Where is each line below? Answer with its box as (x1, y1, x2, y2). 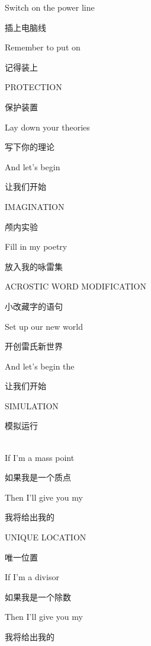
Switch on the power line (5, 1, 95, 13)
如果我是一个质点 (5, 471, 71, 483)
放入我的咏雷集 (5, 260, 63, 272)
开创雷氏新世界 (5, 340, 63, 352)
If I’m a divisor (5, 571, 59, 583)
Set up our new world (5, 320, 83, 332)
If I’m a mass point (5, 451, 75, 463)
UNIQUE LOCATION (5, 531, 86, 543)
